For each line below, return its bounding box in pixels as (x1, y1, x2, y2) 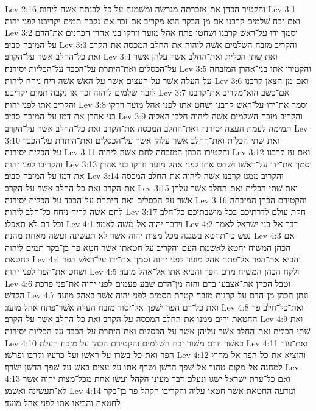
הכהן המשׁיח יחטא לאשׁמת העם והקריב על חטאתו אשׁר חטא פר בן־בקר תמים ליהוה (5, 241, 291, 253)
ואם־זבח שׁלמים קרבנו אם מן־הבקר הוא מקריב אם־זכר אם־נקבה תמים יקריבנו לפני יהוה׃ (5, 14, 300, 27)
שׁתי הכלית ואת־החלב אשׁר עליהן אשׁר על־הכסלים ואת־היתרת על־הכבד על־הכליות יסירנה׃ (5, 325, 311, 337)
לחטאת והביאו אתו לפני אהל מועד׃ (5, 396, 121, 409)
